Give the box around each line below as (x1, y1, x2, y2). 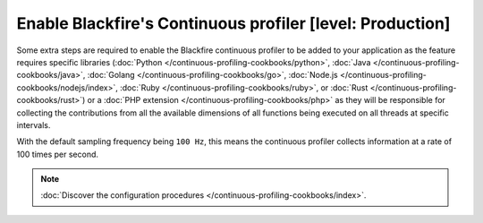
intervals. (16, 119, 51, 130)
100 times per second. (16, 149, 98, 159)
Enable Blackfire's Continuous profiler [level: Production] (16, 13, 451, 33)
